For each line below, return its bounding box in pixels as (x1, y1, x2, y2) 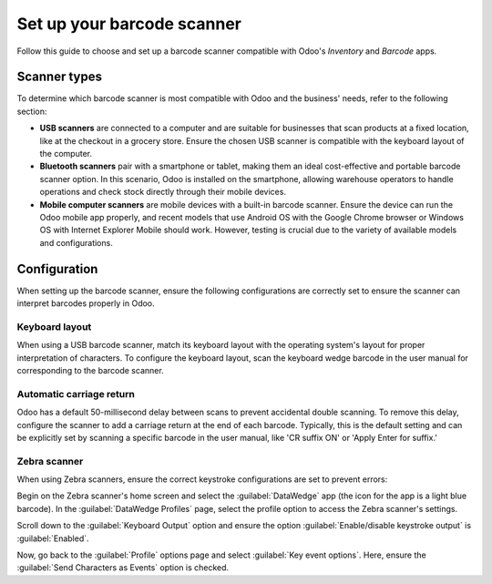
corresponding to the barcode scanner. (16, 364, 164, 375)
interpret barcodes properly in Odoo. (16, 298, 155, 309)
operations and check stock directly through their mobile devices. (39, 187, 287, 198)
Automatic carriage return (16, 387, 136, 400)
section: (16, 106, 47, 117)
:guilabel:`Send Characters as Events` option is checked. (16, 562, 230, 573)
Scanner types (16, 69, 102, 85)
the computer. (39, 149, 93, 159)
